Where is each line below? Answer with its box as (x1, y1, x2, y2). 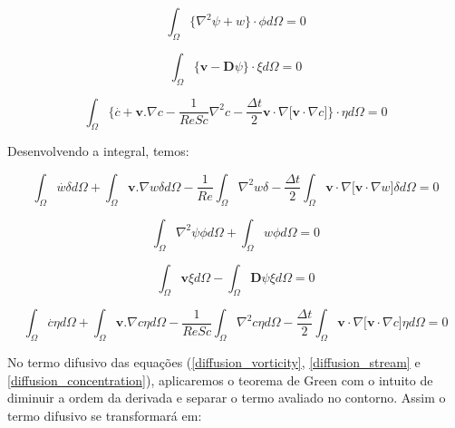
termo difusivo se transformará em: (7, 405, 202, 424)
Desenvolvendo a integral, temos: (7, 141, 189, 160)
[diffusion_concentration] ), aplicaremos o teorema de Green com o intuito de (7, 370, 433, 389)
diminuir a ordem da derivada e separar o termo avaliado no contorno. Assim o (7, 388, 446, 407)
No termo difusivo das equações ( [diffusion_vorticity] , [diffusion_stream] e (7, 353, 421, 372)
